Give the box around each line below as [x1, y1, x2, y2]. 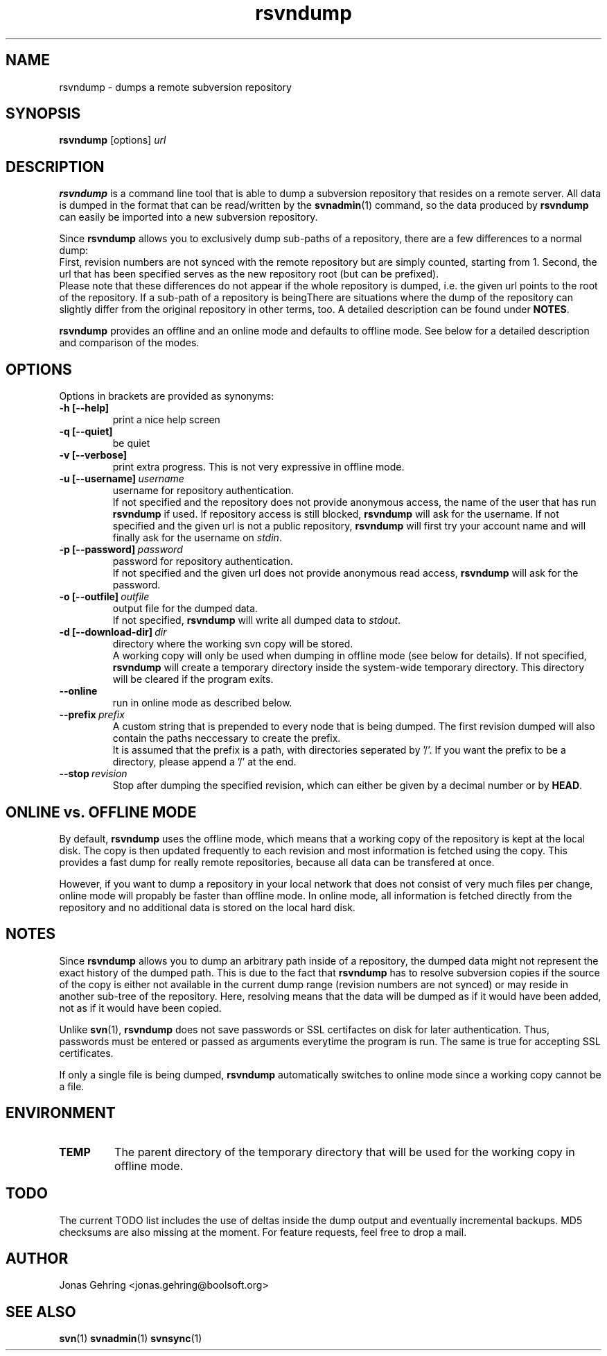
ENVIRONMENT [6, 1104, 116, 1122]
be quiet [112, 437, 150, 450]
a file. [59, 1080, 85, 1092]
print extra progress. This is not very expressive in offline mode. [112, 461, 405, 473]
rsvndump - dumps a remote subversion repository [59, 80, 292, 93]
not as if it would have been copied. [59, 1001, 222, 1014]
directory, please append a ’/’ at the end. [112, 756, 297, 768]
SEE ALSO [6, 1303, 76, 1321]
